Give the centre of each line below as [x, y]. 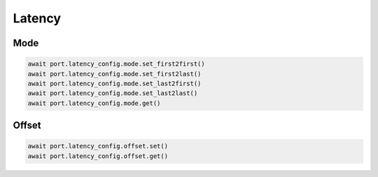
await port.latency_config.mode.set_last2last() [113, 93]
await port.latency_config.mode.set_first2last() [114, 74]
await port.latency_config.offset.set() [98, 146]
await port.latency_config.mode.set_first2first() [117, 64]
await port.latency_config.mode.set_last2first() [114, 83]
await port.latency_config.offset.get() [98, 156]
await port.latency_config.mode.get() [94, 103]
